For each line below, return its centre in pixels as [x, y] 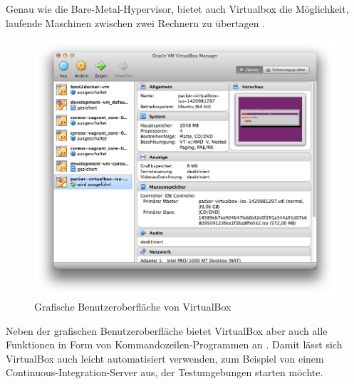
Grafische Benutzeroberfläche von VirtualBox [133, 306]
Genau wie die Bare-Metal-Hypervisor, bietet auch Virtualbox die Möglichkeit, [177, 9]
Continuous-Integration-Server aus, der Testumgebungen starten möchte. [165, 372]
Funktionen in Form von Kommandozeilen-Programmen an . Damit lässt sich [174, 344]
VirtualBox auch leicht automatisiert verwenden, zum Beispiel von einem [165, 358]
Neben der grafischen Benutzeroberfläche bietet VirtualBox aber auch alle [167, 330]
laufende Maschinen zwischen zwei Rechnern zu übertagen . [136, 22]
